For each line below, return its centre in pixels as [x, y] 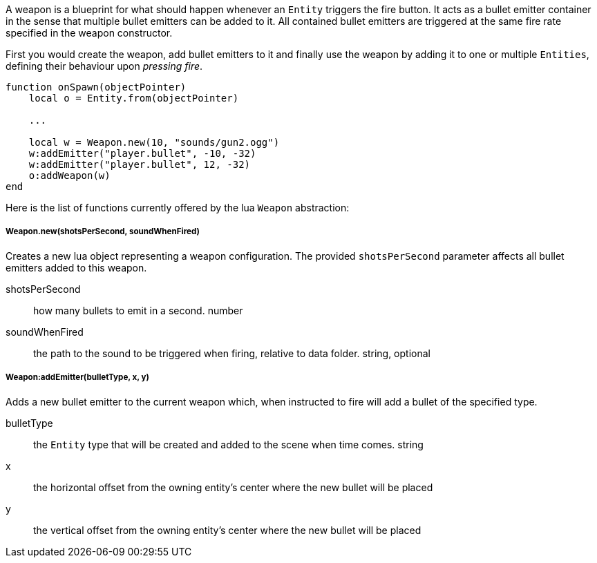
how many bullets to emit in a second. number [138, 310]
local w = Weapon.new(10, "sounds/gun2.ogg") [154, 142]
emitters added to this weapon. [76, 267]
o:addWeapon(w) [69, 175]
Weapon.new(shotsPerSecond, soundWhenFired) [103, 232]
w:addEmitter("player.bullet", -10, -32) [142, 153]
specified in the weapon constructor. [89, 33]
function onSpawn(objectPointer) [96, 87]
